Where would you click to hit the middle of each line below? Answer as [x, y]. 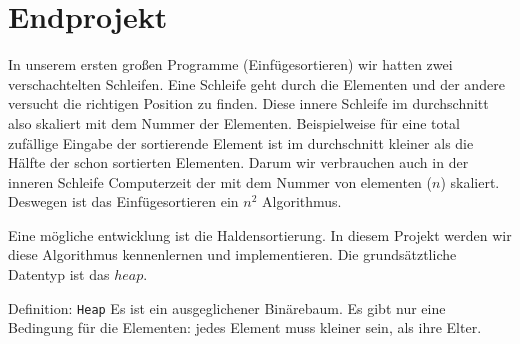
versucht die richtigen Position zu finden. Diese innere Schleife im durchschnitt [248, 103]
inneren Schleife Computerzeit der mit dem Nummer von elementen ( [220, 181]
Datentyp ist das [59, 274]
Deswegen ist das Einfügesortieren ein [123, 201]
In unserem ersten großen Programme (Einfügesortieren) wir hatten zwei [230, 64]
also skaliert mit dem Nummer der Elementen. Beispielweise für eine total [234, 122]
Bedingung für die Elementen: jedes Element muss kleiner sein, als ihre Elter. [245, 327]
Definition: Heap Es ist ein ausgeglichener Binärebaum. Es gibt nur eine [227, 307]
